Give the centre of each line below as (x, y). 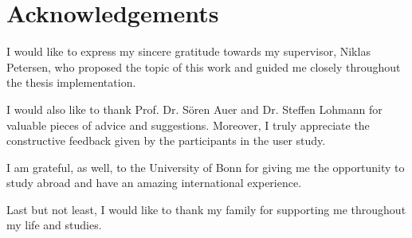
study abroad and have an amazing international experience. (154, 183)
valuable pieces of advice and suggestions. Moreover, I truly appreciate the (188, 125)
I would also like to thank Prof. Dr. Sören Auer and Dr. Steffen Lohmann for (194, 109)
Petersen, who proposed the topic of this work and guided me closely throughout (204, 66)
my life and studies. (54, 225)
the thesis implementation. (71, 82)
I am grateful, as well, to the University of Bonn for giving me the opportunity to (206, 167)
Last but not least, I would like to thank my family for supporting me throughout (206, 209)
